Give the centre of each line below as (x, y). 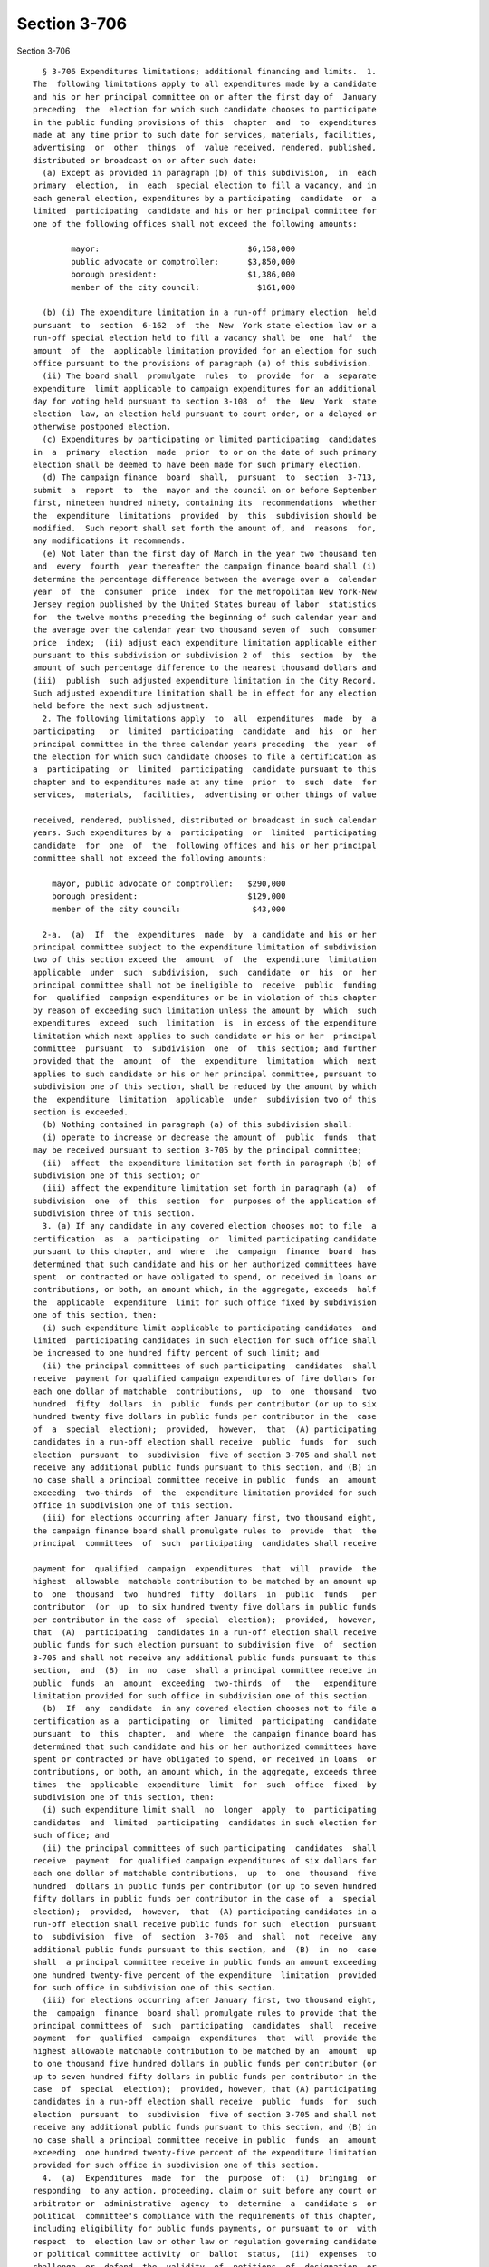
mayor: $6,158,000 (183, 249)
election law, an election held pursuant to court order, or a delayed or (205, 414)
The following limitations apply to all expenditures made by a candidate (205, 84)
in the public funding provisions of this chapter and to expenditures (205, 122)
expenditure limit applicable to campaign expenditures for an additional (205, 389)
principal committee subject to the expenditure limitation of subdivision (205, 947)
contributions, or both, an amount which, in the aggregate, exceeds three (205, 1772)
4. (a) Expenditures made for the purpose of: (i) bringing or (209, 2178)
